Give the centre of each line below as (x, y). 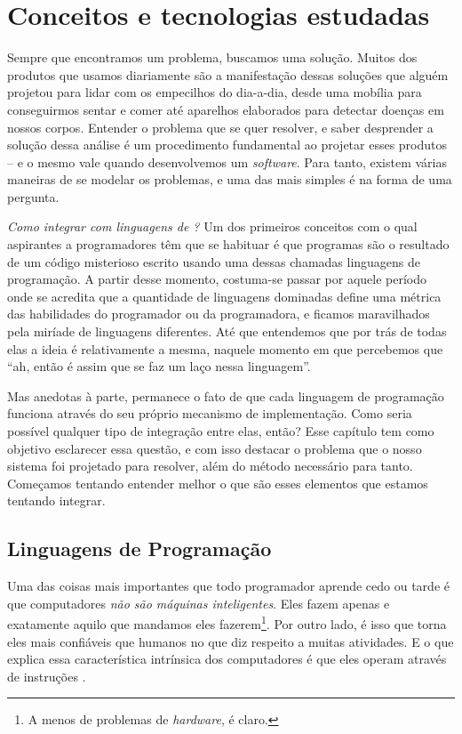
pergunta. (33, 196)
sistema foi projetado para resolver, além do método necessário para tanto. (210, 466)
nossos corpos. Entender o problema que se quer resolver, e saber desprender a (220, 127)
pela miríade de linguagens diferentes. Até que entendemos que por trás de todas (227, 331)
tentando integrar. (56, 500)
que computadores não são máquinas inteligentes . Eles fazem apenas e (199, 603)
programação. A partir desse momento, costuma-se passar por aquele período (217, 279)
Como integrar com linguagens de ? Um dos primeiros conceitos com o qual (212, 226)
